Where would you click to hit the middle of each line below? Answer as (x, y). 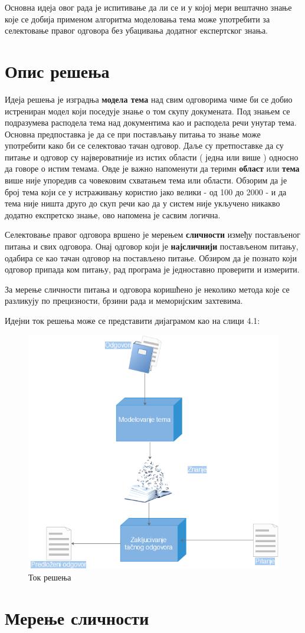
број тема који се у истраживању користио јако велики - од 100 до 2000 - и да (146, 191)
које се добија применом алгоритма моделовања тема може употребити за (137, 19)
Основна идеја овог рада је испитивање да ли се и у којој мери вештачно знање (148, 7)
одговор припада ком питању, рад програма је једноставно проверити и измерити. (152, 269)
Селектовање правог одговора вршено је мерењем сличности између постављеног (152, 234)
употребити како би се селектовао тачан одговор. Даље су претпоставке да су (144, 145)
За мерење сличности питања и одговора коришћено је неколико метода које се (147, 289)
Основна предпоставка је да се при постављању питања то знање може (133, 134)
